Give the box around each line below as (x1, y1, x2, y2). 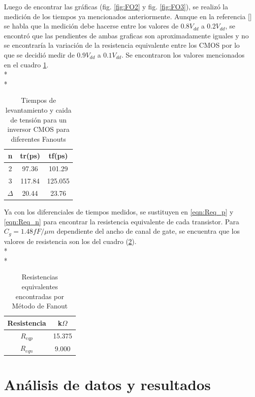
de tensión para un (10, 114, 67, 124)
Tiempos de (21, 95, 56, 105)
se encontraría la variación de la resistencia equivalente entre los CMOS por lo (4, 40, 240, 50)
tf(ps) (48, 151, 68, 161)
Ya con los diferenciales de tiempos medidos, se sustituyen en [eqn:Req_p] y (4, 206, 233, 216)
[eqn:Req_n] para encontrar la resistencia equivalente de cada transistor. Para (4, 216, 239, 226)
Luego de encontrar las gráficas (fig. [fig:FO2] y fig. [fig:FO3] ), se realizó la (4, 1, 228, 11)
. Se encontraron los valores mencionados (121, 49, 245, 60)
